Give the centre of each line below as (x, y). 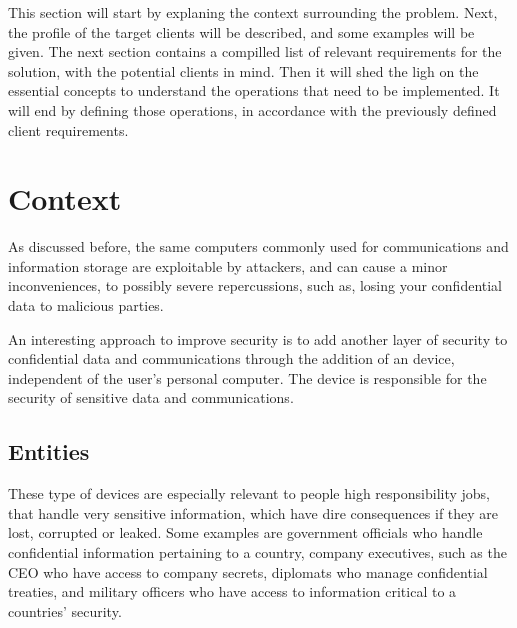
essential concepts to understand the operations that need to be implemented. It (254, 90)
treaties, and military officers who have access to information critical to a (232, 591)
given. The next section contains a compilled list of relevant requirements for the (255, 51)
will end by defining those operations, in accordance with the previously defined (252, 109)
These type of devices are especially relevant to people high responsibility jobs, (249, 493)
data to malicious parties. (86, 305)
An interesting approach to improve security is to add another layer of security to (258, 338)
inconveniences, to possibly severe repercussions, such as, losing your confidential (255, 285)
